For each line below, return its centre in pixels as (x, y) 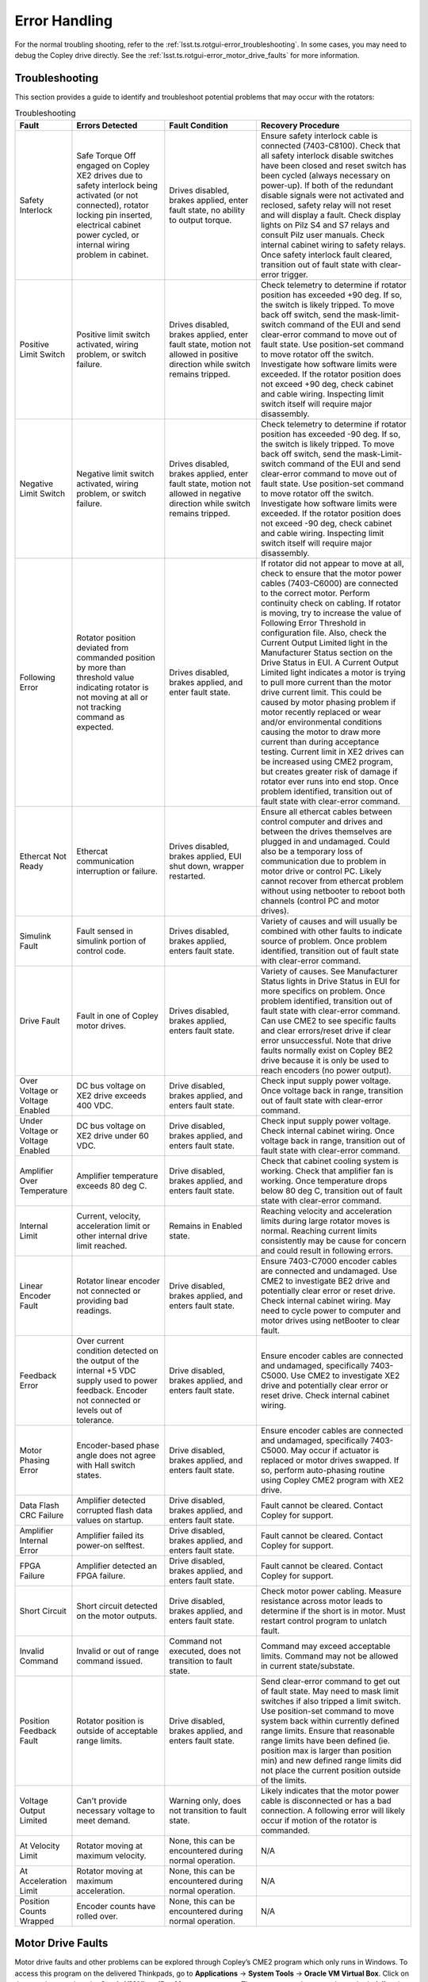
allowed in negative (205, 493)
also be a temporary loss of (312, 851)
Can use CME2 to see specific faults (328, 1020)
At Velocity (40, 1846)
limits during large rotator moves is (325, 1221)
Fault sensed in (105, 931)
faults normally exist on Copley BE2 (327, 1050)
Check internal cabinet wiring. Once (328, 1131)
